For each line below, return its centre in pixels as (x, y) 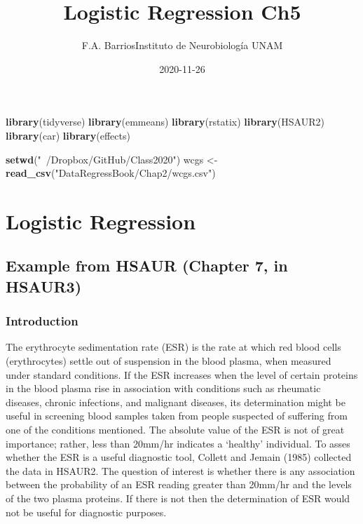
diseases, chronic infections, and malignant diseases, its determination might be (176, 402)
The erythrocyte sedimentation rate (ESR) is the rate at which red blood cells (173, 347)
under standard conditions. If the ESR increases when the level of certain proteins (182, 374)
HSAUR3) (44, 286)
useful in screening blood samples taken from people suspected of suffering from (177, 416)
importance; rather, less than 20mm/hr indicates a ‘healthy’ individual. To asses (178, 443)
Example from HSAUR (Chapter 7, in (147, 266)
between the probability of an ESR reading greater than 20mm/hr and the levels (179, 484)
